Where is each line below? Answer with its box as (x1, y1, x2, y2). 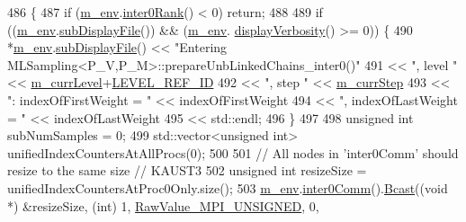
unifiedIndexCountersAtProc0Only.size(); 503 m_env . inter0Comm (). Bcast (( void (7, 178, 448, 197)
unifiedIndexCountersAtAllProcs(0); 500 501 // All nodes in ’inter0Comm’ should (7, 143, 459, 162)
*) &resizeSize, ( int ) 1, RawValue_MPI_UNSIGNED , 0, (7, 196, 319, 215)
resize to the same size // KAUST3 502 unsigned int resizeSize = (7, 161, 367, 180)
